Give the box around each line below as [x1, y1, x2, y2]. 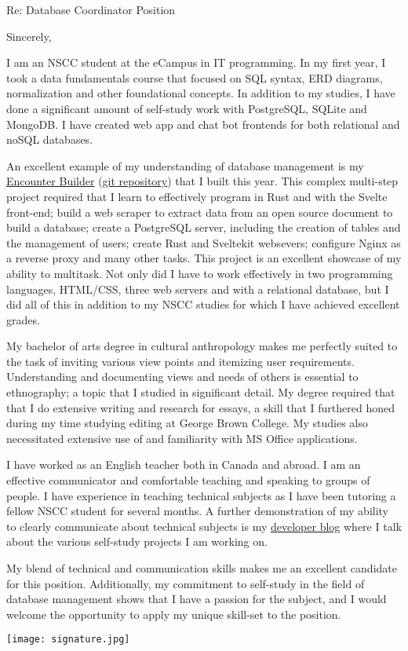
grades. [6, 311, 40, 327]
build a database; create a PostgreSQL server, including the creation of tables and [6, 219, 401, 236]
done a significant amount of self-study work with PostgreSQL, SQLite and [6, 100, 367, 116]
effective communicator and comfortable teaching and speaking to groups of [6, 472, 370, 488]
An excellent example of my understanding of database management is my [6, 157, 364, 174]
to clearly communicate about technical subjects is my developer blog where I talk [6, 518, 402, 534]
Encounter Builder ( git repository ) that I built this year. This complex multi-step [6, 173, 399, 189]
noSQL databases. [6, 131, 93, 148]
